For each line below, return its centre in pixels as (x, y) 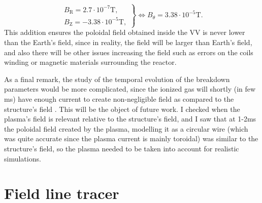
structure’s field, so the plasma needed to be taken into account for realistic (122, 148)
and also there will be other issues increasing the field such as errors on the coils (129, 52)
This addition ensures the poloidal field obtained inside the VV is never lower (125, 32)
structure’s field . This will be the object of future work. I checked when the (122, 109)
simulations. (23, 158)
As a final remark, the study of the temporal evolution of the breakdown (117, 79)
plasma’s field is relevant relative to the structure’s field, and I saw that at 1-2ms (130, 119)
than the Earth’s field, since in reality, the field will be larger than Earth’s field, (128, 42)
